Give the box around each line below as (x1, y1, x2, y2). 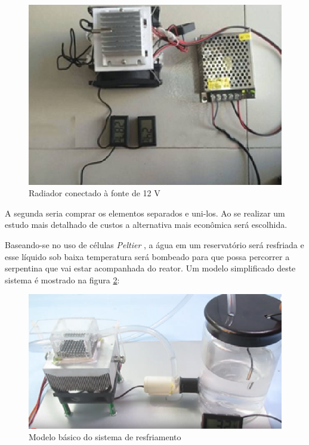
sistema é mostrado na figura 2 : (5, 273, 120, 286)
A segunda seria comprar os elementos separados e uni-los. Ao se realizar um (5, 206, 285, 219)
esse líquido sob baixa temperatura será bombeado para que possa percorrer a (5, 250, 290, 262)
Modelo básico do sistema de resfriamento (29, 431, 181, 443)
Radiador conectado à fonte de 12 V (29, 187, 160, 199)
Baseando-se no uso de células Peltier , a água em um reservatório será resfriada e (5, 239, 304, 251)
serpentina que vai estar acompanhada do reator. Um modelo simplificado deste (5, 262, 296, 274)
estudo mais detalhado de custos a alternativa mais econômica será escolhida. (5, 218, 288, 231)
